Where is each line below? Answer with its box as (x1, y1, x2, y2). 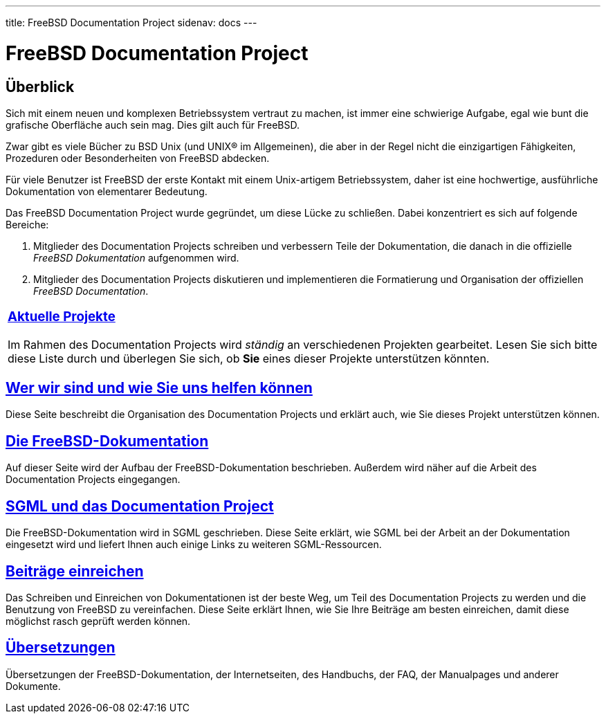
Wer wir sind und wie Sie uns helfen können (6, 379, 313, 397)
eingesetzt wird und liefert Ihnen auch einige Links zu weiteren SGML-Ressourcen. (6, 538, 382, 551)
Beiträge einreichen (6, 562, 144, 580)
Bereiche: (6, 218, 49, 230)
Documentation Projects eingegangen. (6, 473, 181, 486)
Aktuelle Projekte (8, 308, 116, 325)
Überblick (6, 78, 75, 95)
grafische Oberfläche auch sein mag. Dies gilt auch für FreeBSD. (6, 118, 300, 131)
